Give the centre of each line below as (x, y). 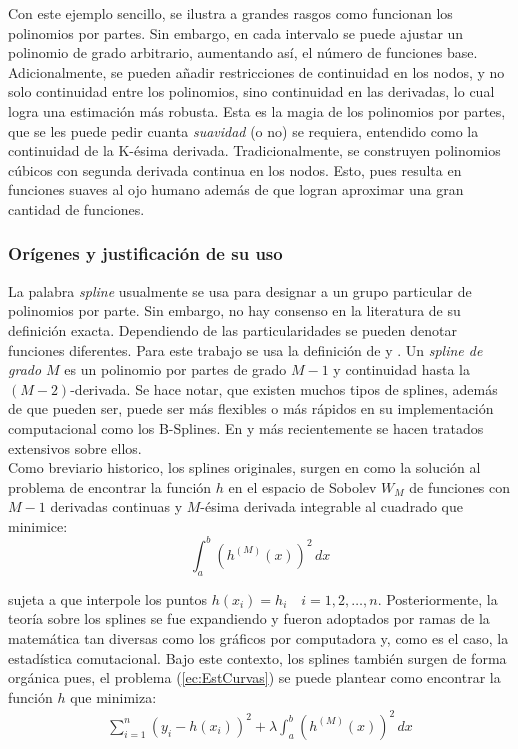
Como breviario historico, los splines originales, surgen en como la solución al (244, 467)
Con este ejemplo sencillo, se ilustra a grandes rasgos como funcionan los (230, 13)
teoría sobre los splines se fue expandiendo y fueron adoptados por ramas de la (249, 618)
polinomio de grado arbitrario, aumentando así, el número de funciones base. (243, 52)
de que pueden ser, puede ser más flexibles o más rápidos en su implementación (251, 408)
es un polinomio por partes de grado (175, 369)
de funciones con (460, 486)
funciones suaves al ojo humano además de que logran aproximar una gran (236, 189)
